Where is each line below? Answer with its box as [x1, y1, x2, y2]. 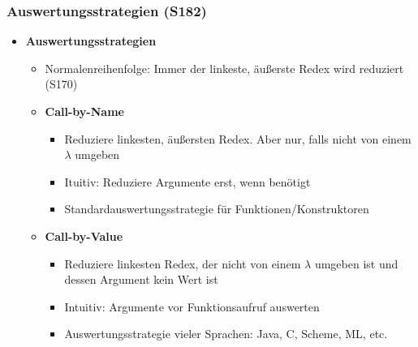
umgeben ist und [314, 255, 399, 272]
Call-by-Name [45, 103, 124, 119]
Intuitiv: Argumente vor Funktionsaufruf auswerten [64, 298, 320, 315]
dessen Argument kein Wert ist [64, 271, 218, 288]
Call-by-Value [45, 227, 123, 244]
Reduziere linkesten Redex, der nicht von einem [64, 255, 301, 272]
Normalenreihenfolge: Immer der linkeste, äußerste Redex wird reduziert [45, 59, 404, 76]
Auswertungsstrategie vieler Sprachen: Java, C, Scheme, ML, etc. [64, 325, 388, 342]
